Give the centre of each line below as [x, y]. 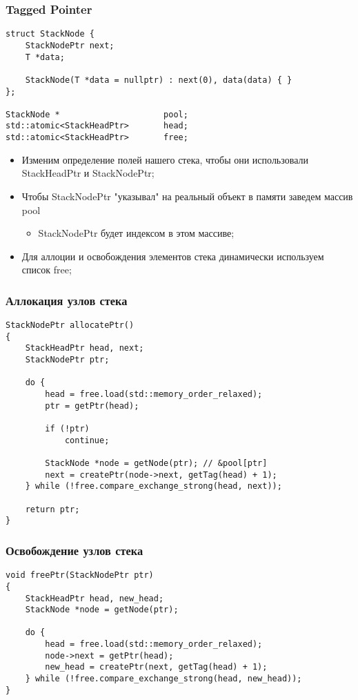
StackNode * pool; [97, 114]
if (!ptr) [67, 429]
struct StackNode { [50, 34]
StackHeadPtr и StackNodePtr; [88, 173]
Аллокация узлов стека [67, 300]
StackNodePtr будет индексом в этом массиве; [136, 233]
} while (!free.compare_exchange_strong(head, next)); [153, 486]
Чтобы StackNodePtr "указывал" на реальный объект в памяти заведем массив [187, 196]
